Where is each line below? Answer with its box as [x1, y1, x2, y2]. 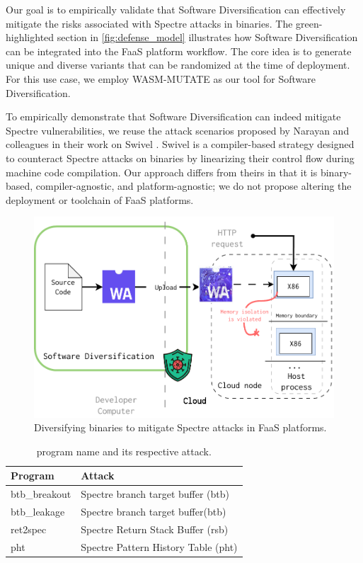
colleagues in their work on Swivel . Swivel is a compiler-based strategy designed [6, 137, 355, 152]
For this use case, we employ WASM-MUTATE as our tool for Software [6, 71, 316, 86]
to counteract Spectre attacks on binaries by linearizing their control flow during [6, 150, 355, 165]
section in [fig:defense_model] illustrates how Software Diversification [57, 30, 358, 45]
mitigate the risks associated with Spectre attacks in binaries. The [6, 16, 293, 30]
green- [296, 16, 323, 30]
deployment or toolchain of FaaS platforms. [6, 192, 194, 207]
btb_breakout [11, 487, 71, 501]
